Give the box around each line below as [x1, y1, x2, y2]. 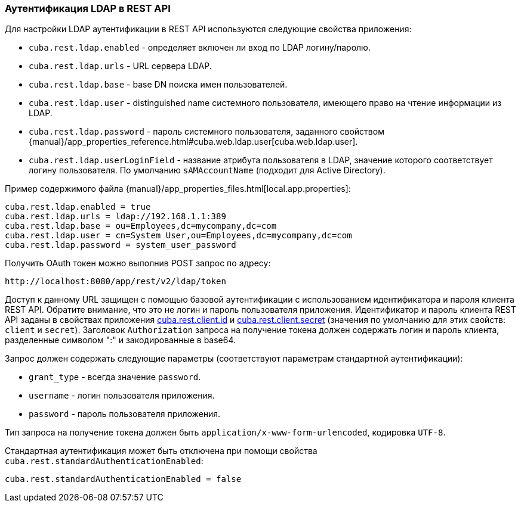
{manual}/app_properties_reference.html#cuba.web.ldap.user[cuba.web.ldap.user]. [29, 136, 358, 147]
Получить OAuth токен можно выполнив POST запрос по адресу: [5, 258, 271, 269]
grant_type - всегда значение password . [29, 372, 201, 382]
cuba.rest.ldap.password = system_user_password [5, 240, 236, 250]
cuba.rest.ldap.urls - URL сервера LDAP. [29, 61, 212, 71]
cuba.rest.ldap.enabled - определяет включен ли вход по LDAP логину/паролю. [29, 42, 371, 53]
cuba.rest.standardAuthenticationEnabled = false [5, 474, 242, 484]
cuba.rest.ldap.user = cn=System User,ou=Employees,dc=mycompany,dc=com [5, 231, 352, 241]
